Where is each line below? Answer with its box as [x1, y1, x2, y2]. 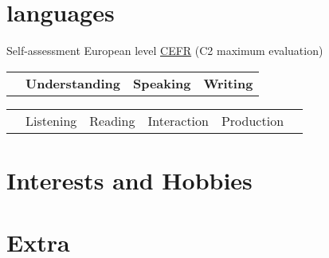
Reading [89, 111, 135, 130]
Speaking [132, 73, 191, 92]
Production [221, 111, 284, 130]
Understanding [25, 73, 120, 92]
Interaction [147, 111, 209, 130]
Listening [25, 111, 77, 130]
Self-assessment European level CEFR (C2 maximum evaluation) [6, 42, 323, 59]
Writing [203, 73, 253, 92]
